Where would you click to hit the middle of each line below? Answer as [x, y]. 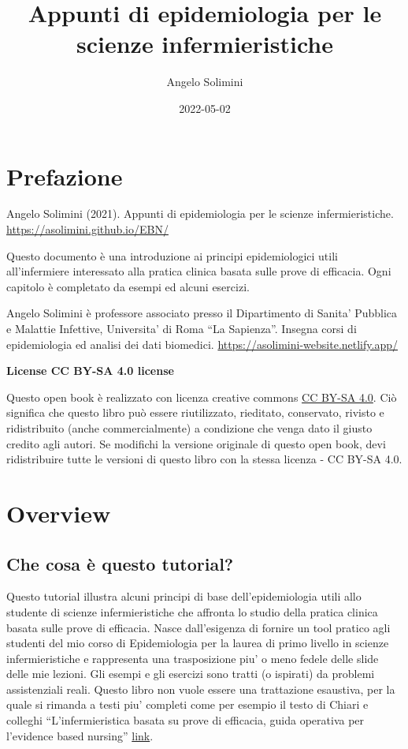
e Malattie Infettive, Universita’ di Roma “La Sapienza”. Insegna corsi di [182, 328]
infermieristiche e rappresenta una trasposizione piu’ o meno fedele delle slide [193, 658]
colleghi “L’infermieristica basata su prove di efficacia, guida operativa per [185, 720]
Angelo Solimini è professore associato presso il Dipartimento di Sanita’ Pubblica [202, 313]
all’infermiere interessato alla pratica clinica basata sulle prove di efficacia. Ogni [199, 271]
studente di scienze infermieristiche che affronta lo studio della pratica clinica [192, 611]
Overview [59, 513]
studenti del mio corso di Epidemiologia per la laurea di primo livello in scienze [198, 643]
